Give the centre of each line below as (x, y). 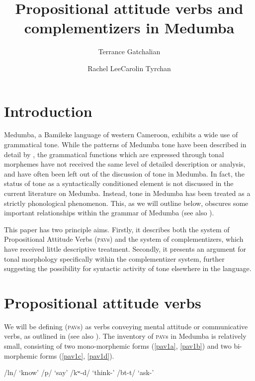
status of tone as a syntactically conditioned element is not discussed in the (119, 183)
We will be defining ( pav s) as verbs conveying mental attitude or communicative (126, 326)
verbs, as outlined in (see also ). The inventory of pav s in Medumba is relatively (125, 336)
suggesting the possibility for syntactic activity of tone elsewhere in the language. (128, 268)
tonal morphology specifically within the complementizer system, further (114, 258)
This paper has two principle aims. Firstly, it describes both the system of (117, 229)
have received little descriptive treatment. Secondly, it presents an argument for (125, 248)
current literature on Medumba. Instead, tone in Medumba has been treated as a (127, 193)
